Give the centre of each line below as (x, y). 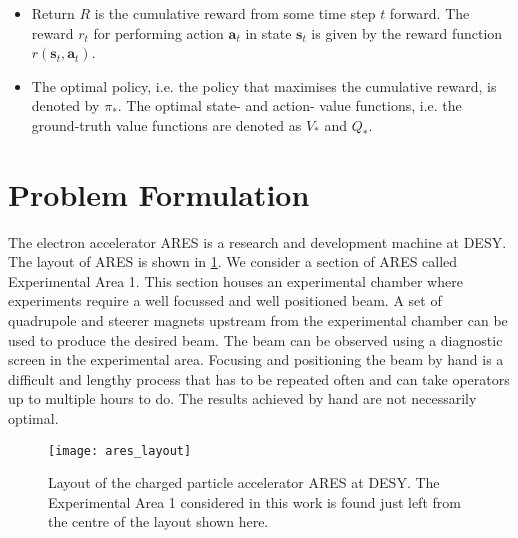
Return (53, 13)
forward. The (429, 13)
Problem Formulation (159, 193)
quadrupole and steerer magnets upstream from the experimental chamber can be (258, 320)
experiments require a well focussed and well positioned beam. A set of (225, 300)
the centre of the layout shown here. (158, 521)
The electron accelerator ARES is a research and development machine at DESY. (257, 241)
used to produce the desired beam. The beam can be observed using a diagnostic (255, 339)
